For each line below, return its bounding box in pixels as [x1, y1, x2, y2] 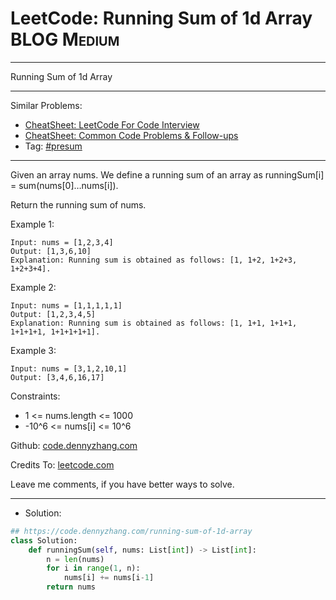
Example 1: [10, 218, 55, 230]
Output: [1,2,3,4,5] [10, 309, 97, 319]
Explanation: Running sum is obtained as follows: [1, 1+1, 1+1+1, [10, 318, 298, 328]
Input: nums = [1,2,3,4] [10, 237, 114, 247]
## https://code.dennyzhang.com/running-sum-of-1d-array [10, 526, 253, 536]
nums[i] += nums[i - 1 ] [63, 573, 155, 583]
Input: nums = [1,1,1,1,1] [10, 300, 123, 311]
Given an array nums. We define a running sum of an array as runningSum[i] [10, 168, 325, 181]
